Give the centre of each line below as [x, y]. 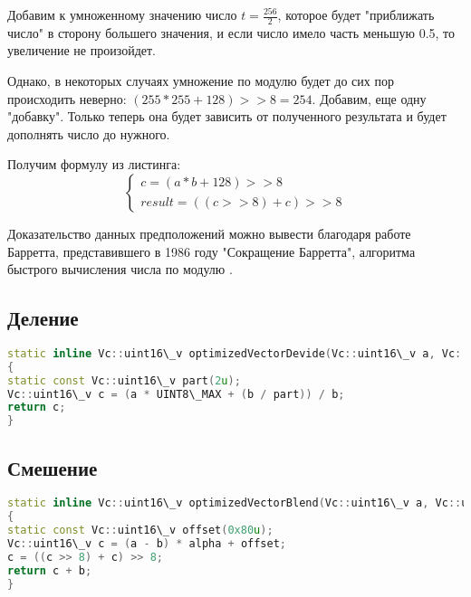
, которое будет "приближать [356, 14]
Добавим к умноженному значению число [122, 14]
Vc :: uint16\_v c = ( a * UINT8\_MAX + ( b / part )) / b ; [176, 394]
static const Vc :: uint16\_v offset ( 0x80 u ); [140, 531]
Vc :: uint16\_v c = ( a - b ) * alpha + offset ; [147, 544]
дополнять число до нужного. [89, 133]
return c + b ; [50, 570]
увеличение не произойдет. [82, 50]
